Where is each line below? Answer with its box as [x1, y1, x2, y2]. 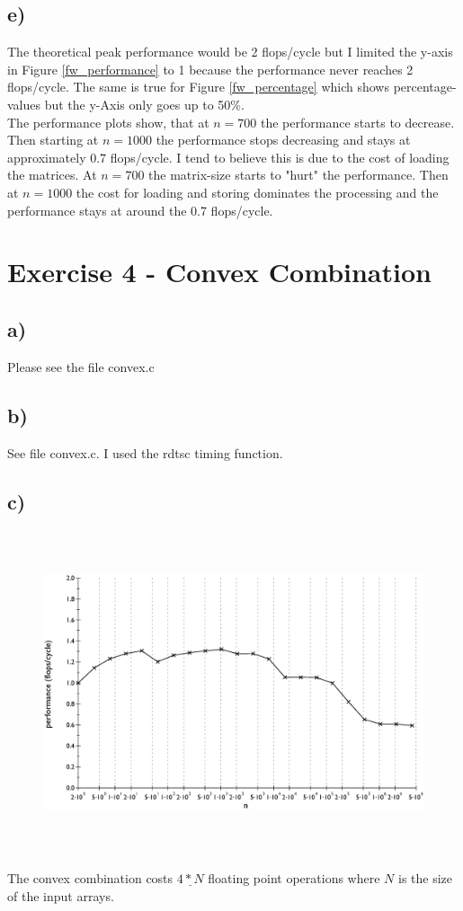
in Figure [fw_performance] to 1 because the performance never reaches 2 [7, 59, 414, 78]
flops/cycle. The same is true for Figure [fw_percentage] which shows [7, 77, 389, 96]
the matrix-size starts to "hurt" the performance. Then [148, 165, 449, 184]
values [7, 94, 41, 113]
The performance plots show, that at [7, 112, 209, 131]
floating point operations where [208, 868, 380, 887]
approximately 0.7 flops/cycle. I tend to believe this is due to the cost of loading [7, 147, 450, 166]
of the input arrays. [7, 886, 114, 905]
